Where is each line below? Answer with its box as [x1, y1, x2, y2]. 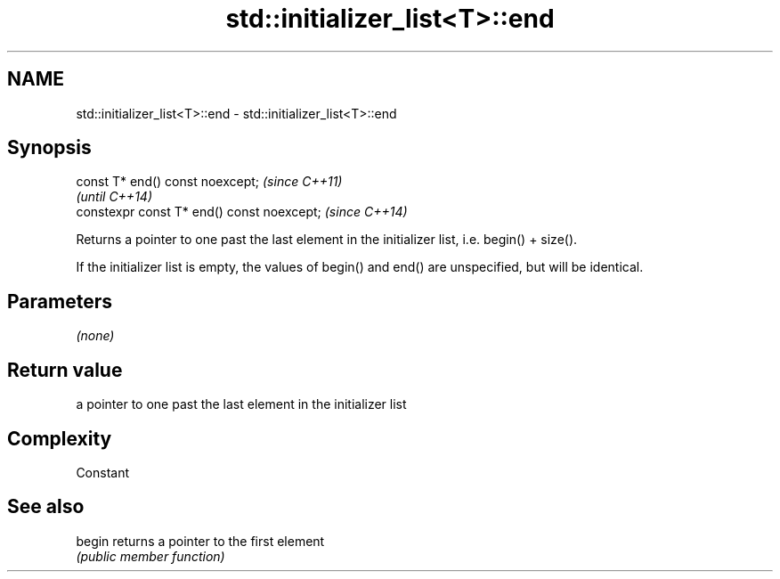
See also [7, 495, 85, 518]
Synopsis [7, 136, 92, 159]
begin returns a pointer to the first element [76, 533, 325, 549]
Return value [7, 358, 123, 381]
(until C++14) [76, 189, 152, 205]
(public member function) [76, 548, 225, 564]
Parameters [7, 289, 112, 313]
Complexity [7, 427, 112, 450]
